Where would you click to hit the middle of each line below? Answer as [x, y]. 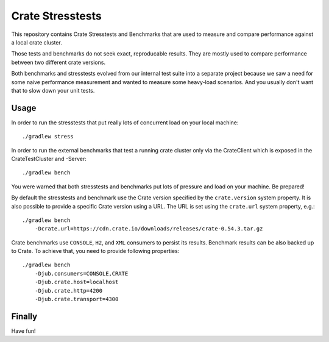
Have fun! [23, 331]
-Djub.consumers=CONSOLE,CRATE [81, 273]
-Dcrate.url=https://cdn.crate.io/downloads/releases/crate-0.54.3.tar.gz [149, 229]
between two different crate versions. [58, 62]
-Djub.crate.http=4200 [69, 290]
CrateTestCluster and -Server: [49, 159]
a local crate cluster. [37, 42]
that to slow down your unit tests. [53, 90]
